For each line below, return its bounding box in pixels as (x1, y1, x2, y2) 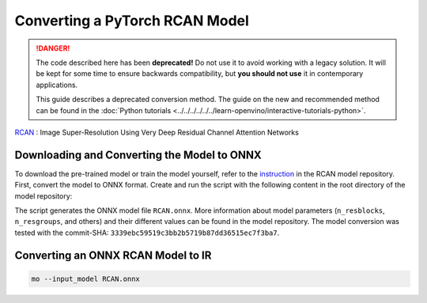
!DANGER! (36, 44, 70, 53)
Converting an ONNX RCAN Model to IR (14, 248, 212, 262)
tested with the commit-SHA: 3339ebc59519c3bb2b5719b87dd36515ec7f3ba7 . (14, 228, 280, 237)
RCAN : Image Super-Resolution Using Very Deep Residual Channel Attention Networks (14, 127, 300, 137)
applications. (36, 80, 78, 89)
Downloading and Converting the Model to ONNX (14, 148, 263, 161)
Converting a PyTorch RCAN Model (14, 12, 249, 29)
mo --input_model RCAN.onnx (31, 274, 140, 283)
